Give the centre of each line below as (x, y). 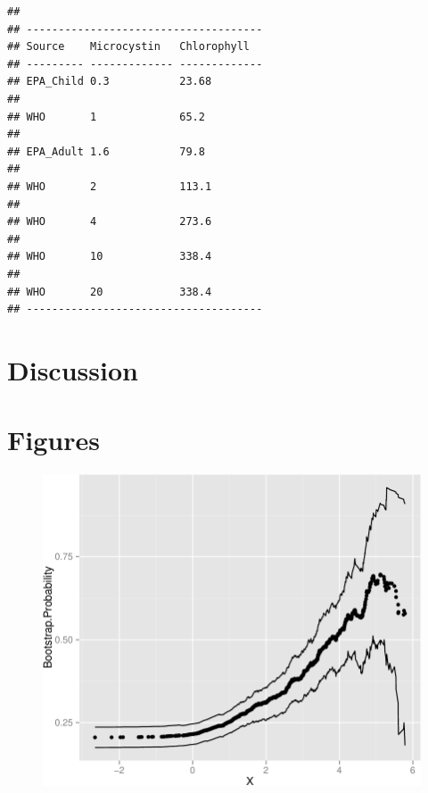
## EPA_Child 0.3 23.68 (110, 82)
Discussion (73, 369)
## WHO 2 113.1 (110, 186)
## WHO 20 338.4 (110, 292)
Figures (53, 440)
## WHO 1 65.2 (106, 117)
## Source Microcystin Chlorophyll (129, 47)
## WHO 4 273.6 (110, 222)
